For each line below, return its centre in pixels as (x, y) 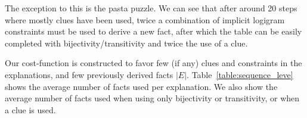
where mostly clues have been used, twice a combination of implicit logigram (145, 19)
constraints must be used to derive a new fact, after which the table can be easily (153, 31)
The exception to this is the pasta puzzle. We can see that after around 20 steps (151, 8)
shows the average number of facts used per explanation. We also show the (141, 86)
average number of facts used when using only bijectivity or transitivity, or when (152, 98)
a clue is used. (30, 109)
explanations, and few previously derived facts (89, 74)
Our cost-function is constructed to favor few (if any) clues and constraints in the (153, 63)
